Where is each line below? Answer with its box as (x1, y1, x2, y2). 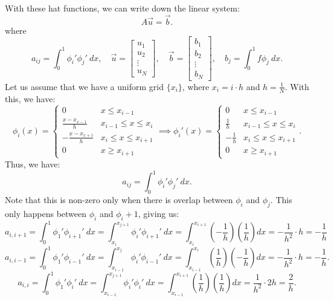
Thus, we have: (5, 158, 60, 170)
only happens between (5, 207, 87, 219)
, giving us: (138, 207, 179, 219)
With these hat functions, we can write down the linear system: (5, 2, 240, 14)
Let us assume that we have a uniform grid (5, 80, 164, 92)
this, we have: (5, 92, 56, 105)
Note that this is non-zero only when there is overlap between (5, 193, 233, 206)
